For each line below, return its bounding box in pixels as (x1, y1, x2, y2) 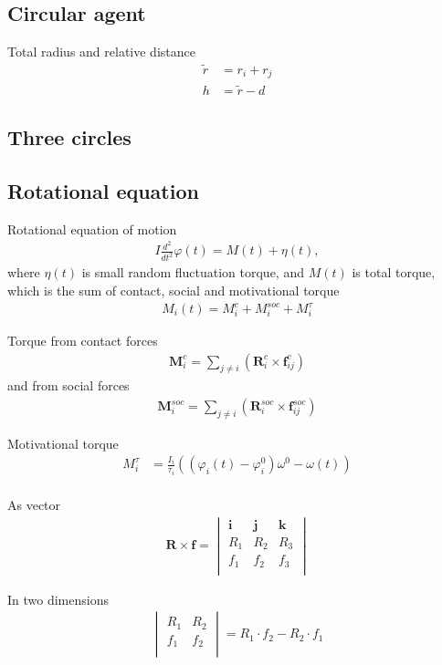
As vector (7, 495, 61, 514)
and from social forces (7, 376, 130, 395)
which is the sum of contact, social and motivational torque (7, 280, 340, 299)
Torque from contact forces (7, 331, 158, 350)
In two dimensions (7, 589, 109, 608)
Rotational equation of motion (7, 219, 177, 238)
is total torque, (352, 263, 436, 282)
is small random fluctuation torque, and (81, 263, 304, 282)
